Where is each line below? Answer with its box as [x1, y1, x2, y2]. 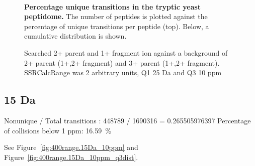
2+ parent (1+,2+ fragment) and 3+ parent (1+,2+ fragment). [24, 57, 220, 68]
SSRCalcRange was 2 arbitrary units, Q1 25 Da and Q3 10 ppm [24, 67, 222, 78]
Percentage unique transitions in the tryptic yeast [24, 1, 201, 12]
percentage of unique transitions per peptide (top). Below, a [24, 21, 209, 31]
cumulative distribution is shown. [24, 31, 127, 41]
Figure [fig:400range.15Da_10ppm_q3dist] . [4, 151, 138, 162]
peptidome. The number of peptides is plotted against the [24, 11, 208, 22]
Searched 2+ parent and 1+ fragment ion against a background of [24, 47, 228, 58]
